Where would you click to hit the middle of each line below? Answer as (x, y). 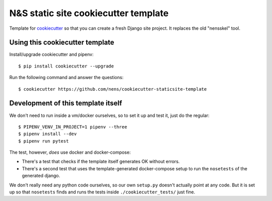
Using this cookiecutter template (62, 43)
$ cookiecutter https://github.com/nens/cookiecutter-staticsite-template (113, 89)
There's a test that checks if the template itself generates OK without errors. (101, 162)
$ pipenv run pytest (44, 141)
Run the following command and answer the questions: (66, 78)
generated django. (41, 176)
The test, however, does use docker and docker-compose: (70, 152)
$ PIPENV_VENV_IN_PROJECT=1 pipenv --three (73, 127)
